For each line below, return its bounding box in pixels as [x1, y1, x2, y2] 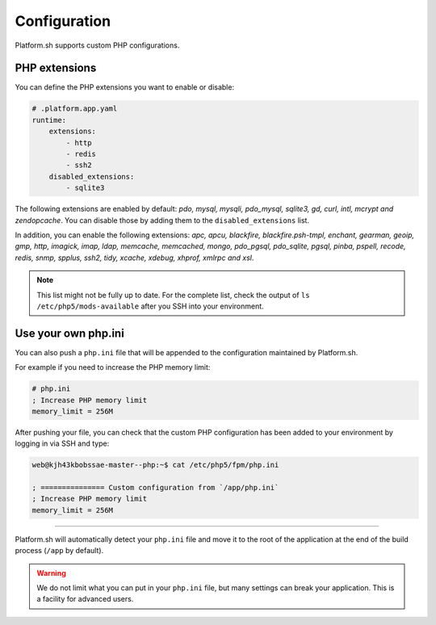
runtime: [31, 115, 67, 124]
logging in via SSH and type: [15, 438, 110, 448]
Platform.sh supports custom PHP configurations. [15, 40, 180, 50]
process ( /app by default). [15, 546, 104, 556]
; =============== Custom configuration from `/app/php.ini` [31, 483, 279, 493]
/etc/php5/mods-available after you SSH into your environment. [36, 301, 264, 311]
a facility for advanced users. [36, 594, 134, 604]
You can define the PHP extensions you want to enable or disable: [15, 82, 234, 92]
